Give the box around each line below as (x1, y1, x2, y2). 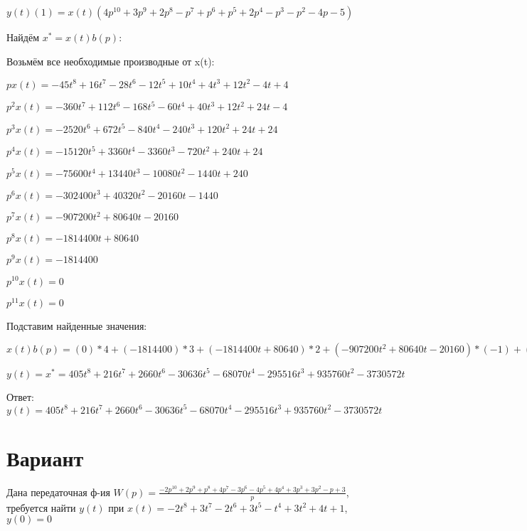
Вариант (6, 443, 84, 472)
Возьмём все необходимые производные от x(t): (6, 53, 215, 68)
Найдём (6, 30, 40, 44)
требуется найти (6, 500, 76, 515)
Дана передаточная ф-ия (6, 484, 110, 499)
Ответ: (6, 389, 34, 404)
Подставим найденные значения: (6, 318, 147, 333)
